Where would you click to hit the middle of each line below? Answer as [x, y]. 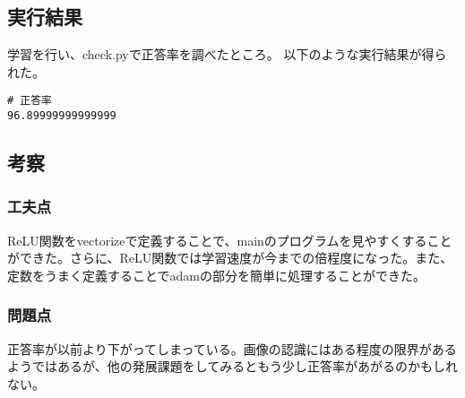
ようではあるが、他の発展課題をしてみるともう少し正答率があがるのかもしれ [232, 366]
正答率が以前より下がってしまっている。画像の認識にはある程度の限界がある [232, 348]
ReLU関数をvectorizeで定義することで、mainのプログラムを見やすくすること [230, 240]
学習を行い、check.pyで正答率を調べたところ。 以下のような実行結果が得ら [227, 54]
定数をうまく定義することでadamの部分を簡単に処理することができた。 [217, 275]
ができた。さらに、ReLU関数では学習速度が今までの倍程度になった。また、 [230, 258]
